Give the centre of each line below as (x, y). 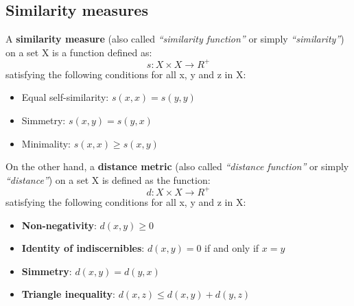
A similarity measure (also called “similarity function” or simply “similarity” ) (175, 39)
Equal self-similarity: (65, 97)
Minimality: (46, 143)
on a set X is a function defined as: (79, 52)
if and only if (232, 248)
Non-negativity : (59, 225)
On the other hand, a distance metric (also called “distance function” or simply (177, 166)
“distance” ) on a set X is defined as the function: (108, 179)
